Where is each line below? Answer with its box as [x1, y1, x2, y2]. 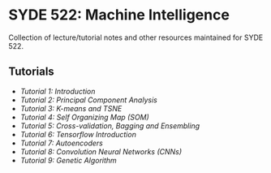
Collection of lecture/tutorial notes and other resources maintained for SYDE [8, 32, 264, 42]
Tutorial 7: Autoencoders [19, 138, 103, 148]
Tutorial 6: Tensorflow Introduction [19, 129, 136, 139]
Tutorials [8, 65, 54, 79]
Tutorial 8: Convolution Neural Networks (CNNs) [19, 146, 183, 156]
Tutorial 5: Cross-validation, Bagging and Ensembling [19, 120, 200, 131]
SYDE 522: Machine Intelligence [8, 6, 230, 24]
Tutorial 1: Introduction [19, 86, 96, 96]
